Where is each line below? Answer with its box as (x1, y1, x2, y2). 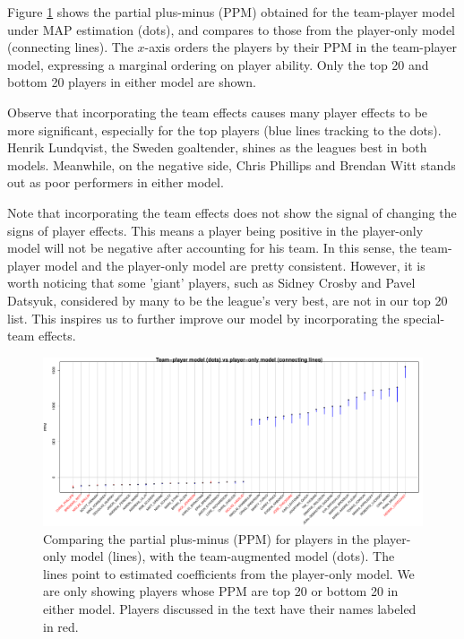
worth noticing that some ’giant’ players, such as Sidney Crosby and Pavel (7, 273, 416, 292)
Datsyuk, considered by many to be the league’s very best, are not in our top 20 (7, 290, 448, 309)
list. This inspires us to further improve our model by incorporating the (7, 308, 400, 327)
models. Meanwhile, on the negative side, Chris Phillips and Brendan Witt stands (7, 155, 456, 174)
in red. (43, 617, 79, 635)
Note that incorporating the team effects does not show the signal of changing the (7, 203, 457, 221)
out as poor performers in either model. (7, 173, 224, 192)
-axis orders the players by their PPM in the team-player (144, 38, 458, 56)
